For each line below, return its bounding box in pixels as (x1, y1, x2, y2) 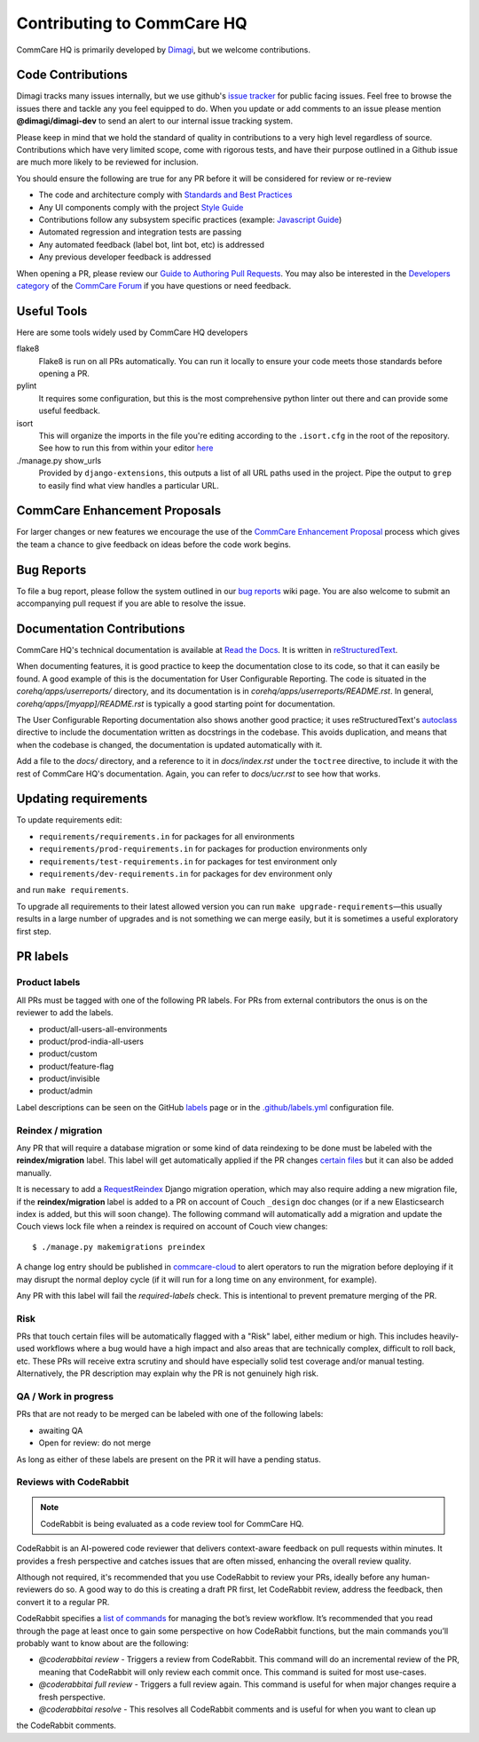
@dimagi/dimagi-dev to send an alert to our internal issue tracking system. (16, 115, 293, 126)
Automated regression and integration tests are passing (38, 227, 242, 237)
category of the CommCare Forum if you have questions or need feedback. (16, 280, 292, 290)
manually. (16, 1167, 52, 1178)
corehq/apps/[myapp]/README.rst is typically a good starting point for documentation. (16, 698, 336, 709)
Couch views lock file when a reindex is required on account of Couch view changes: (16, 1221, 328, 1232)
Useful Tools (16, 303, 88, 319)
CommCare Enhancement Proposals (16, 503, 222, 519)
